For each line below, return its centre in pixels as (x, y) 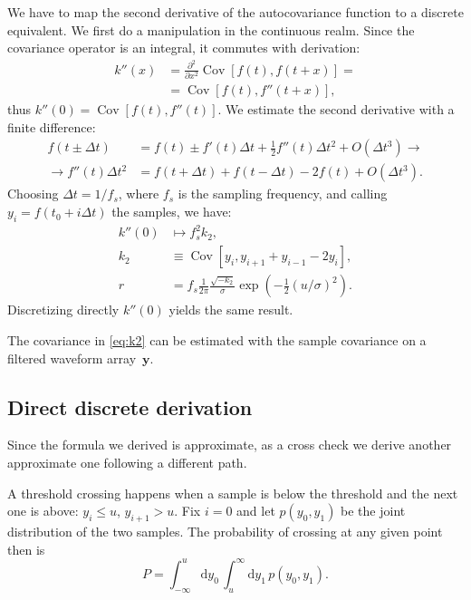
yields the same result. (231, 310)
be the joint (373, 511)
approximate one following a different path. (127, 463)
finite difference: (52, 126)
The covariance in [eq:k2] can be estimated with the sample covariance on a (217, 340)
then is (26, 549)
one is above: (43, 511)
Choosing (33, 194)
